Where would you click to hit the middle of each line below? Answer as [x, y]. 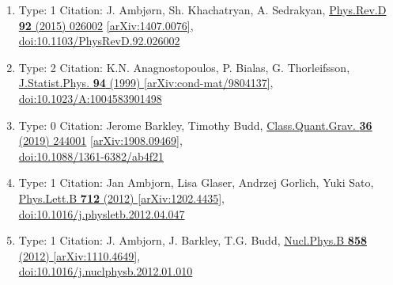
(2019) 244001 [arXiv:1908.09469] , [100, 141]
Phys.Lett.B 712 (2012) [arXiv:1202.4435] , [121, 198]
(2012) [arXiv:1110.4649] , [79, 255]
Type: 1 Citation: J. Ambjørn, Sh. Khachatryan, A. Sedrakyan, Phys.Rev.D [202, 9]
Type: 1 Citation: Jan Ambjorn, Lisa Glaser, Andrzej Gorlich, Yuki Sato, [196, 182]
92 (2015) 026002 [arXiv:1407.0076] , [106, 25]
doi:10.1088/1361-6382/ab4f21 [91, 156]
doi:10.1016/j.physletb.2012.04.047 [102, 213]
